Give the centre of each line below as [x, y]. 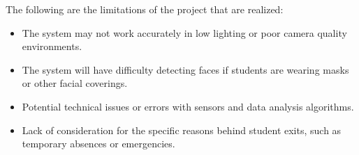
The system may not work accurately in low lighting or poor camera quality [184, 32]
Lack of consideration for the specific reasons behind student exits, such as [182, 130]
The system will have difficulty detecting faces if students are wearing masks [185, 69]
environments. [52, 46]
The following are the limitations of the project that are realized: [145, 9]
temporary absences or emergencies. [98, 144]
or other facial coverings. [75, 83]
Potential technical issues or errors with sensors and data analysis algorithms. [188, 106]
